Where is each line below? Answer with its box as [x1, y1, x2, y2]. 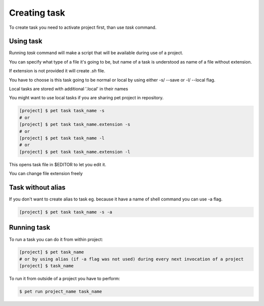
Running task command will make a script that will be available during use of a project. [9, 50, 183, 56]
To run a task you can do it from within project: [9, 236, 103, 242]
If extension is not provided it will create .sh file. [9, 68, 106, 74]
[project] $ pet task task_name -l [19, 135, 105, 141]
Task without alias [9, 183, 66, 192]
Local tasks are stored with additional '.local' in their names [9, 86, 128, 92]
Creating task [9, 7, 66, 18]
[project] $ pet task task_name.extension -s [19, 122, 131, 127]
